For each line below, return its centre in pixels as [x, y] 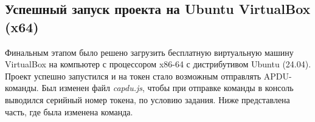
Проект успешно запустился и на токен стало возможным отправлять [133, 76]
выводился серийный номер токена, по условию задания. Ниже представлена [147, 99]
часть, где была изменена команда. [69, 111]
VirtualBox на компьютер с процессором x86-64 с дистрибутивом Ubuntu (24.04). [158, 64]
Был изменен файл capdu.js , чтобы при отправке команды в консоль [168, 88]
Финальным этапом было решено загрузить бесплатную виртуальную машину [149, 52]
